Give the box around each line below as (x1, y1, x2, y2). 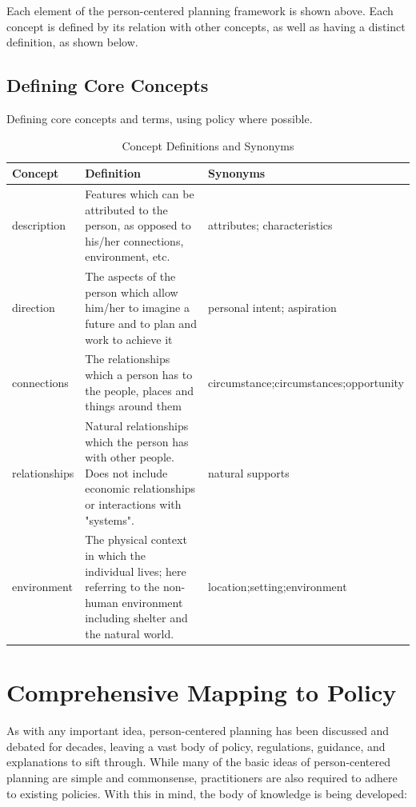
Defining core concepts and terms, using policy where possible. (6, 110, 313, 126)
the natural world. (85, 625, 174, 642)
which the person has (85, 433, 189, 449)
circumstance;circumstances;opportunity (208, 374, 404, 390)
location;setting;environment (208, 578, 347, 595)
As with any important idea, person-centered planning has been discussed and (6, 722, 390, 739)
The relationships (85, 350, 170, 367)
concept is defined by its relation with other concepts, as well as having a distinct (6, 18, 406, 34)
